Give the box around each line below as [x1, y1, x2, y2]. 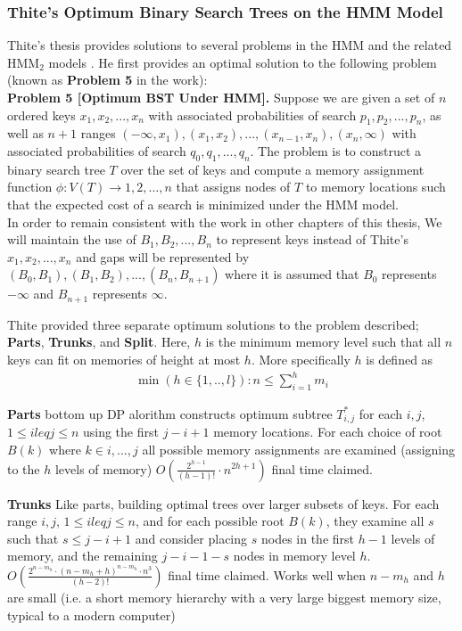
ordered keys [7, 105, 76, 124]
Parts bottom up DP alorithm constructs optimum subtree [7, 404, 333, 422]
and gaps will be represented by [76, 247, 250, 266]
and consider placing [135, 529, 248, 547]
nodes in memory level [233, 546, 356, 565]
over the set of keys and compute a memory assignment [120, 160, 425, 178]
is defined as [366, 349, 433, 368]
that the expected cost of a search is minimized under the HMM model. [7, 194, 399, 213]
